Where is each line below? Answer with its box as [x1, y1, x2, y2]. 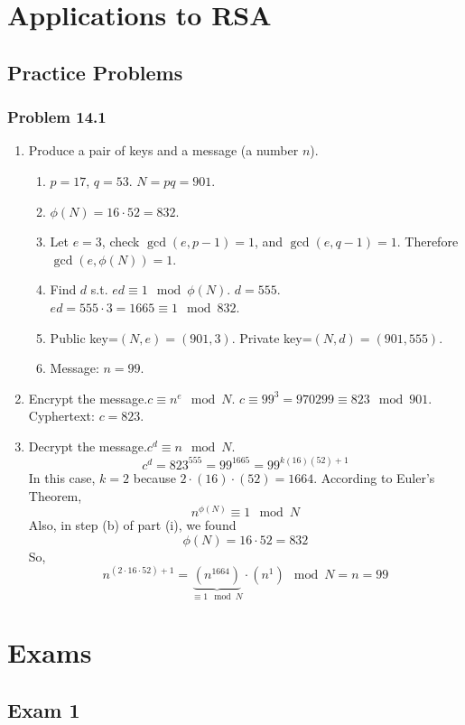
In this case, [28, 468, 96, 487]
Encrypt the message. [28, 388, 148, 407]
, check [101, 232, 140, 251]
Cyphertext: [28, 406, 95, 425]
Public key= [50, 328, 118, 347]
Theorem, [28, 486, 82, 505]
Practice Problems [7, 58, 183, 86]
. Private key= [231, 328, 312, 347]
